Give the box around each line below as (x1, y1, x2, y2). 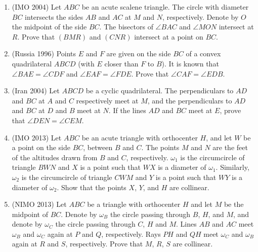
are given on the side (106, 48, 171, 59)
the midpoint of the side (12, 21, 87, 32)
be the (224, 199, 244, 209)
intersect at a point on (134, 31, 203, 42)
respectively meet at (76, 95, 139, 105)
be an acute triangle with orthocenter (81, 132, 198, 142)
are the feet (212, 142, 248, 153)
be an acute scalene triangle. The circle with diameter (81, 2, 249, 12)
